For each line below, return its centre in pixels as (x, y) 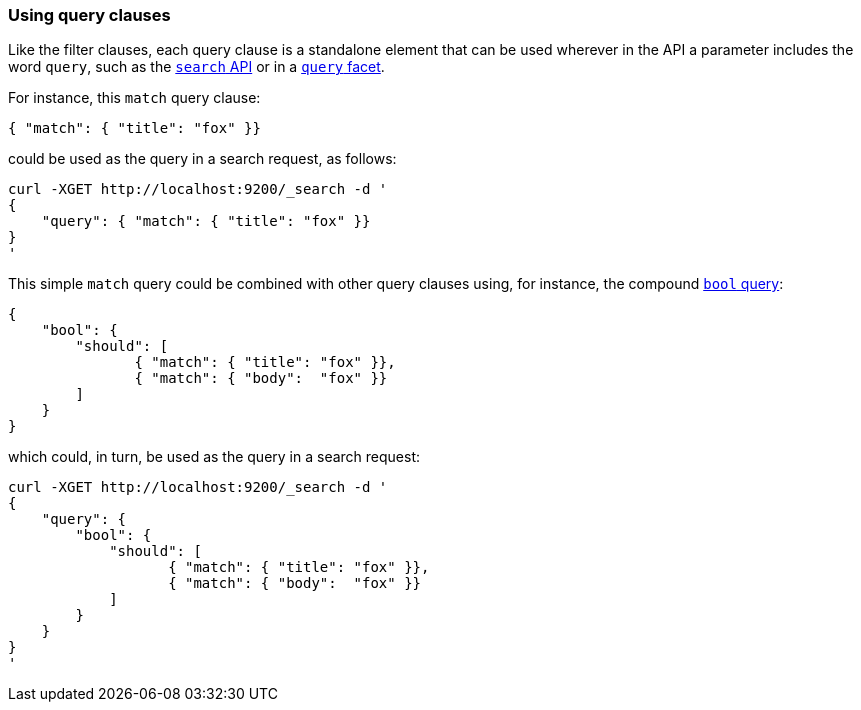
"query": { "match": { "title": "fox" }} (206, 221)
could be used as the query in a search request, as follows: (202, 159)
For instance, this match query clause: (134, 98)
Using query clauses (89, 15)
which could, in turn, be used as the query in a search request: (214, 457)
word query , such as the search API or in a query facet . (196, 67)
